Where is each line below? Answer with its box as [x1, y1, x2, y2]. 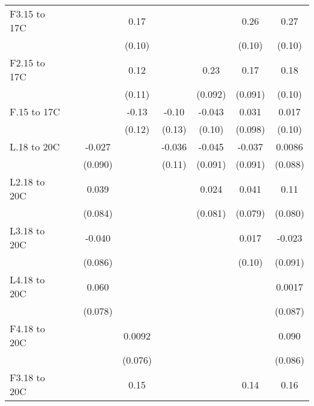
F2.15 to [10, 56, 45, 69]
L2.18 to [10, 175, 45, 188]
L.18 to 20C [10, 140, 60, 153]
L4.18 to [10, 272, 45, 286]
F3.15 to [10, 7, 45, 21]
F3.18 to [10, 370, 45, 384]
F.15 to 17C [10, 105, 60, 118]
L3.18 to [10, 224, 45, 237]
